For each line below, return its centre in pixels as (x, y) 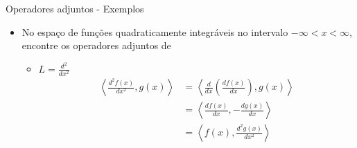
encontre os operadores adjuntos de (96, 45)
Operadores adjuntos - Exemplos (75, 8)
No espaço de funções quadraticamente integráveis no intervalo (155, 31)
